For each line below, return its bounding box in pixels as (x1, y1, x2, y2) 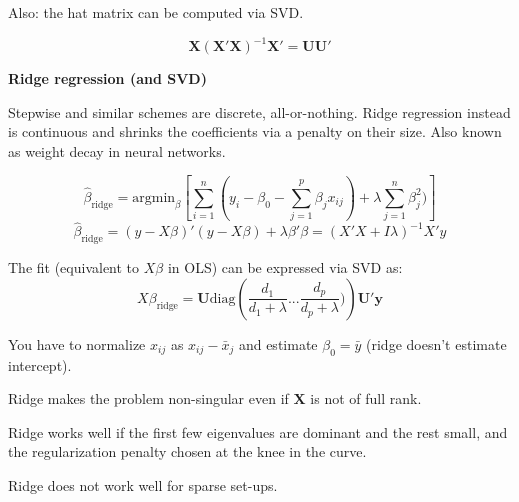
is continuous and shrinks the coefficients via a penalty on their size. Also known (8, 121, 502, 142)
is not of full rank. (310, 388, 422, 409)
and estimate (238, 333, 318, 354)
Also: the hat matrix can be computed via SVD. (8, 2, 304, 22)
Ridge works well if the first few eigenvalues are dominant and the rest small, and (8, 421, 508, 442)
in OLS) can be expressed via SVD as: (167, 257, 403, 278)
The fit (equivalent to (8, 257, 140, 278)
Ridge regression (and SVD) (8, 68, 207, 89)
